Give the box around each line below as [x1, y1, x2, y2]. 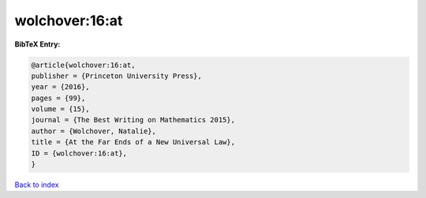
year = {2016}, [31, 83, 90, 92]
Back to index [14, 180, 59, 189]
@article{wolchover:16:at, [31, 60, 136, 69]
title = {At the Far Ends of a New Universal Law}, [31, 138, 236, 147]
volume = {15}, [31, 105, 90, 114]
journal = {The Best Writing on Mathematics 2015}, [31, 115, 236, 125]
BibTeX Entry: [14, 39, 61, 49]
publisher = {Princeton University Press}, [31, 71, 203, 80]
